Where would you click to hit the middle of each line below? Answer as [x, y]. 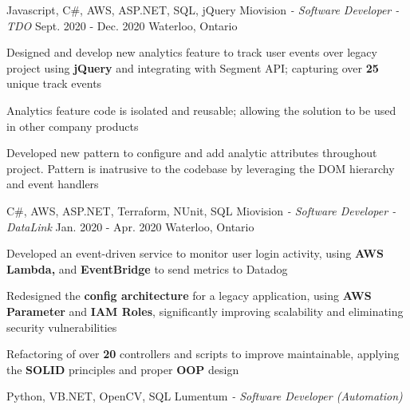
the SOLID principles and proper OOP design [123, 369]
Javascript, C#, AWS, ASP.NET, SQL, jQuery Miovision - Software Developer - [203, 10]
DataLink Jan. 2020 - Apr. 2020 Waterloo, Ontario [130, 226]
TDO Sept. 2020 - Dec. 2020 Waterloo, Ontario [122, 25]
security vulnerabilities [62, 327]
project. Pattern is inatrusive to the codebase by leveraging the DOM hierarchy [201, 168]
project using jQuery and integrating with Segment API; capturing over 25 [193, 67]
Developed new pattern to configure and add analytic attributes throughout [192, 153]
